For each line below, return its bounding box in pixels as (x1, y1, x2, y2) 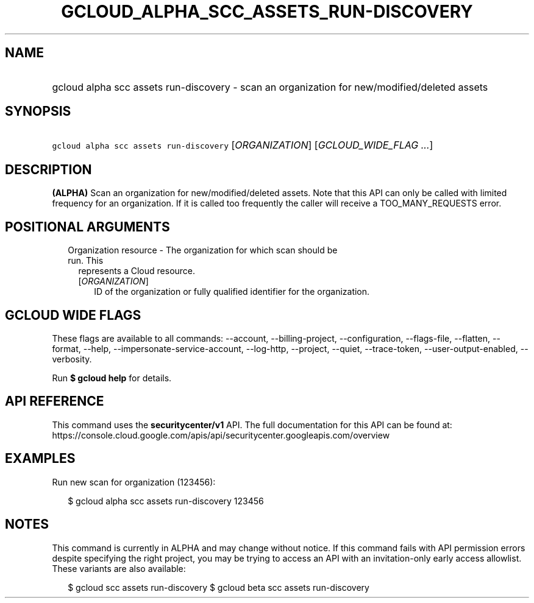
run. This (68, 255, 104, 266)
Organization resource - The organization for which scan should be (68, 245, 338, 256)
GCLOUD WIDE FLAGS (5, 307, 141, 323)
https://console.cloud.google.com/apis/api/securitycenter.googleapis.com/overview (52, 429, 390, 440)
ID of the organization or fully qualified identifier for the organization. (94, 286, 370, 297)
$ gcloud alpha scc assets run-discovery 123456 (68, 495, 264, 506)
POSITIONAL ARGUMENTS (5, 219, 170, 234)
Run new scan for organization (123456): (52, 476, 216, 487)
